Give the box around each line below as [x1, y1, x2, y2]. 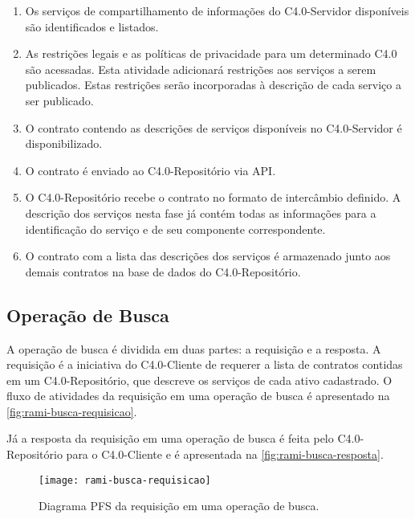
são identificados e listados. [25, 18, 159, 35]
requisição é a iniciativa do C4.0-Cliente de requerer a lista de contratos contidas [6, 356, 403, 373]
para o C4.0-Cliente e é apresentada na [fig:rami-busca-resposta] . [66, 446, 384, 463]
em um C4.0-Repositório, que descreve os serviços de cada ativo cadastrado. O [6, 371, 393, 388]
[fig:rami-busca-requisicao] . [6, 403, 137, 419]
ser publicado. [25, 92, 94, 108]
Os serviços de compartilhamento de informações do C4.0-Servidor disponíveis [25, 2, 409, 18]
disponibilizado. [25, 135, 103, 152]
